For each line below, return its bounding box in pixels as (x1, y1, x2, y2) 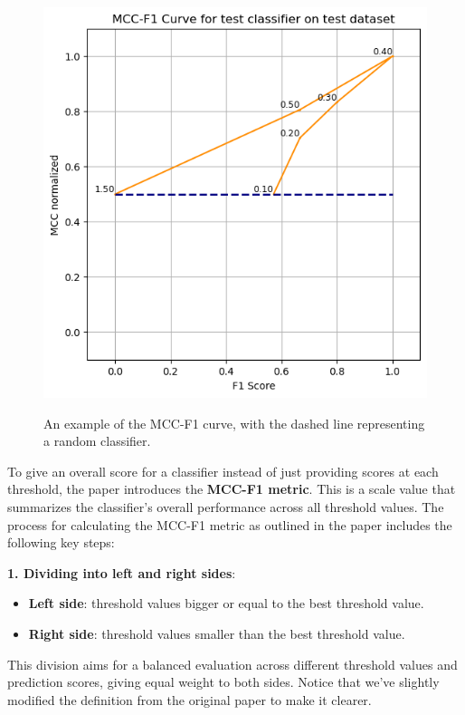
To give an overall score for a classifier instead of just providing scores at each (7, 461, 439, 480)
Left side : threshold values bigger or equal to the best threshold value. (28, 594, 424, 613)
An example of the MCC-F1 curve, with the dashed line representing (43, 413, 425, 432)
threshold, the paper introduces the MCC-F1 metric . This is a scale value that (7, 479, 456, 498)
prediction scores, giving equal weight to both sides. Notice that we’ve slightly (7, 672, 440, 691)
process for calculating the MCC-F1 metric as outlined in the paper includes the (7, 515, 452, 534)
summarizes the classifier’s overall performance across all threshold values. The (7, 498, 444, 517)
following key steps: (7, 533, 115, 552)
